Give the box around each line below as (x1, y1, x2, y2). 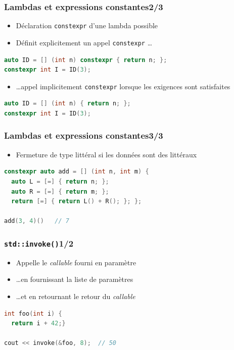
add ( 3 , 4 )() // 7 (4, 217, 69, 225)
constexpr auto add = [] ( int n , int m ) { (4, 168, 149, 176)
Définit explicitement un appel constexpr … (16, 37, 153, 47)
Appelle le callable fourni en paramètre (16, 257, 136, 267)
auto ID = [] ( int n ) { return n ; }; (4, 100, 131, 107)
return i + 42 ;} (11, 320, 66, 327)
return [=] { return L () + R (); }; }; (11, 198, 142, 205)
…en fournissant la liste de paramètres (16, 274, 133, 284)
